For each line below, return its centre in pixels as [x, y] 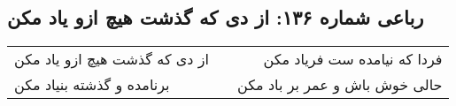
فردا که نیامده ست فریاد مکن [353, 59]
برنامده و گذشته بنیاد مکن [92, 85]
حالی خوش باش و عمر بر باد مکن [340, 85]
